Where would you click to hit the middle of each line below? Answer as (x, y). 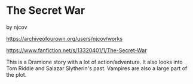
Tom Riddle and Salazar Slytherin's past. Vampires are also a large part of (97, 68)
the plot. (16, 74)
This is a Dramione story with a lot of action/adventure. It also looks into (95, 62)
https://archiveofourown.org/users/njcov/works (65, 38)
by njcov (17, 27)
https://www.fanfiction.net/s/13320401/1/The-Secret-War (76, 50)
